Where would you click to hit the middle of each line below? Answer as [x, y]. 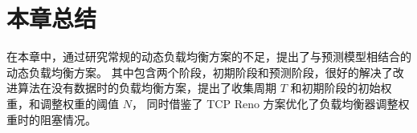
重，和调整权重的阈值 [63, 103]
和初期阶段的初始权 [341, 88]
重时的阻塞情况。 [51, 119]
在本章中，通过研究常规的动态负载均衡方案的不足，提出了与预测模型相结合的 [209, 56]
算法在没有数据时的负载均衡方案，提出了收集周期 [147, 88]
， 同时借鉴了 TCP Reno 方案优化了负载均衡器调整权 [270, 103]
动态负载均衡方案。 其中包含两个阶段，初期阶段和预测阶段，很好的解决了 [200, 72]
